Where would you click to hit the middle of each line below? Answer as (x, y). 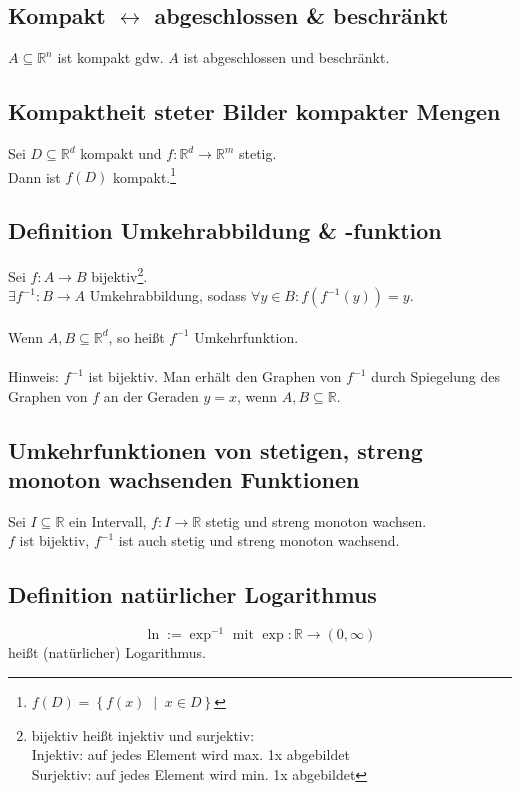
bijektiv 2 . (119, 274)
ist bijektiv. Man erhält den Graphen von (215, 376)
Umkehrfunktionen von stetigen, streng (215, 449)
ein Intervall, (108, 520)
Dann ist (34, 176)
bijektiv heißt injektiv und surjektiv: (143, 734)
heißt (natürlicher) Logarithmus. (107, 652)
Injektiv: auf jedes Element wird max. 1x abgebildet (190, 754)
